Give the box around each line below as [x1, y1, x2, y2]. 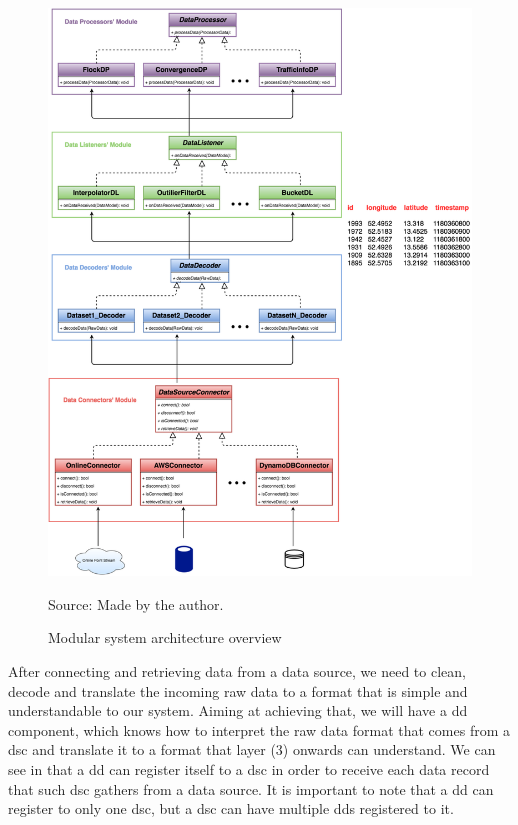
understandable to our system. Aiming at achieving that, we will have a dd [8, 700, 468, 721]
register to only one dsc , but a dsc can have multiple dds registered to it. [8, 798, 454, 819]
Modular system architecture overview [48, 627, 282, 648]
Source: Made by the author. [48, 593, 224, 614]
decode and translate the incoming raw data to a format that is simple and [8, 680, 468, 701]
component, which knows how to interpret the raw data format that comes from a [8, 719, 510, 740]
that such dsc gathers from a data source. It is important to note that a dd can [8, 778, 494, 799]
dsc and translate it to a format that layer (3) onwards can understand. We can [8, 739, 496, 760]
